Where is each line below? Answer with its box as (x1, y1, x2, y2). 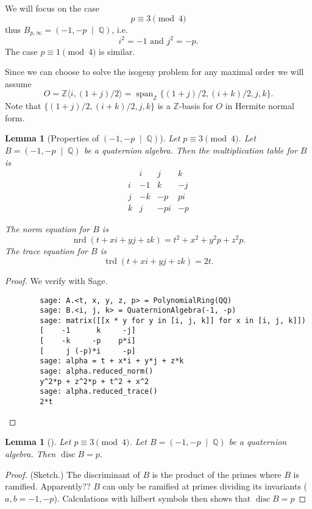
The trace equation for (5, 244, 88, 257)
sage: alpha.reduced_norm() (40, 367, 154, 376)
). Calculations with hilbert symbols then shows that (54, 491, 251, 504)
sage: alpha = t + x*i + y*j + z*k (40, 357, 184, 366)
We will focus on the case (5, 2, 99, 14)
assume (5, 77, 32, 90)
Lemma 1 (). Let (5, 435, 71, 448)
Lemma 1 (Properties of (5, 132, 99, 144)
